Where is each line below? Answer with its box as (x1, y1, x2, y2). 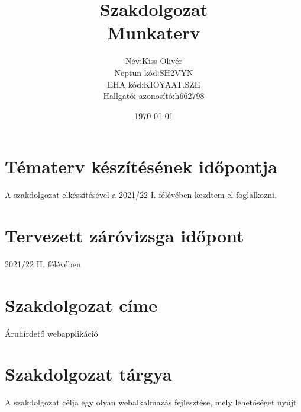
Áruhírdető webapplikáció (5, 327, 98, 339)
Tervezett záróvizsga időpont (5, 223, 244, 247)
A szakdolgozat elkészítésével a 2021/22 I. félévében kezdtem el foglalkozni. (5, 189, 277, 201)
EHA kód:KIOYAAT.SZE (107, 78, 200, 90)
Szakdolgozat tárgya (5, 362, 172, 386)
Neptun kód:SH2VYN (114, 66, 193, 78)
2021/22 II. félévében (5, 257, 81, 270)
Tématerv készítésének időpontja (5, 154, 277, 178)
